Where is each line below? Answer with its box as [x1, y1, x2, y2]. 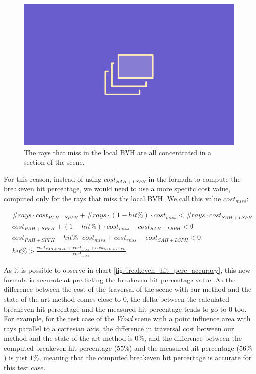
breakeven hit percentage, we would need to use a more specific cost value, [4, 184, 231, 194]
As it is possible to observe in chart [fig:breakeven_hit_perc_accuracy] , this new [4, 265, 251, 275]
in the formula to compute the [148, 173, 241, 184]
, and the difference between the [144, 333, 242, 343]
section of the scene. [24, 157, 85, 167]
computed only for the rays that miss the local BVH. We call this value [4, 193, 221, 203]
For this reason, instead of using [4, 173, 102, 184]
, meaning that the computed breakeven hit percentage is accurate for [39, 352, 252, 363]
